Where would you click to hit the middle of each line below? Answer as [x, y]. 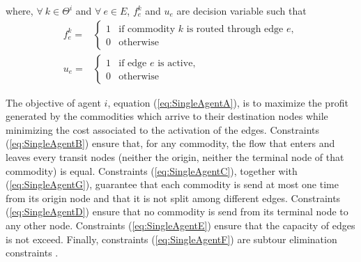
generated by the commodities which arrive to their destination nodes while [167, 116]
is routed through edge [235, 29]
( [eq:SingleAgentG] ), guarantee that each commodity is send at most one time [172, 184]
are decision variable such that [241, 10]
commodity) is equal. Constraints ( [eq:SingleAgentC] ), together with [152, 170]
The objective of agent [53, 102]
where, [20, 10]
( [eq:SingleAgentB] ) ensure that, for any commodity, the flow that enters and [170, 143]
